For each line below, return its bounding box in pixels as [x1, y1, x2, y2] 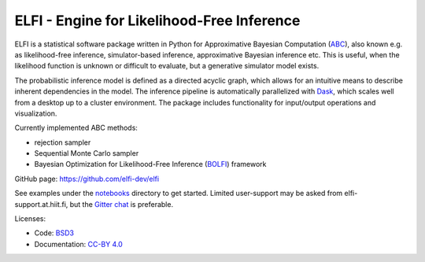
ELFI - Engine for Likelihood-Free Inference [14, 12, 301, 29]
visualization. [14, 109, 57, 118]
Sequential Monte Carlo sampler [34, 149, 139, 158]
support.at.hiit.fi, [14, 199, 68, 208]
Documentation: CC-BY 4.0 [34, 239, 124, 249]
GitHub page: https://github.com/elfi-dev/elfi [14, 174, 160, 183]
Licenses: [14, 214, 46, 223]
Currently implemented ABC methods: [14, 123, 138, 133]
